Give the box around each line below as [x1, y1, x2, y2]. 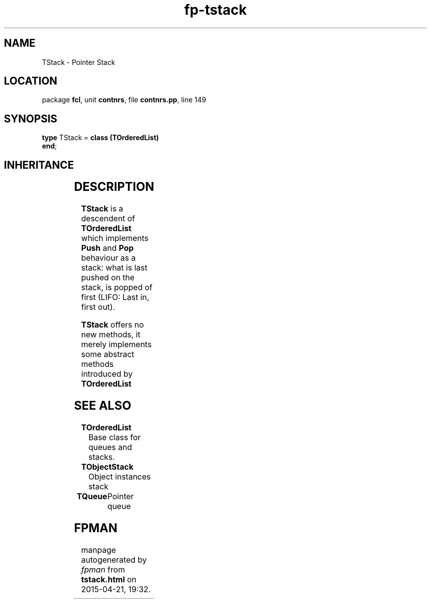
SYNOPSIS [4, 112, 58, 125]
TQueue [77, 491, 107, 501]
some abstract [81, 349, 134, 360]
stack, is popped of [81, 282, 153, 293]
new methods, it [81, 330, 141, 340]
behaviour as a [81, 253, 136, 263]
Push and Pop [81, 243, 134, 253]
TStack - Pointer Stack [42, 58, 115, 66]
